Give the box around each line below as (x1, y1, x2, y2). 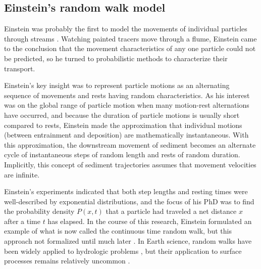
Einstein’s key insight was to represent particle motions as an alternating (4, 80, 230, 91)
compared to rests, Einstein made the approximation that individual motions (4, 119, 242, 130)
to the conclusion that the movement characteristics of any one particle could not (4, 43, 256, 54)
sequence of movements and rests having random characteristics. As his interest (4, 89, 250, 100)
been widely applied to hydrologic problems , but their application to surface (4, 245, 242, 256)
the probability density (4, 206, 75, 216)
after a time (4, 215, 40, 226)
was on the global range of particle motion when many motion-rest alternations (4, 100, 249, 110)
